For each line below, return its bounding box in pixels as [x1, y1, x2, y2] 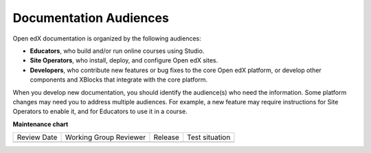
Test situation [186, 132, 231, 142]
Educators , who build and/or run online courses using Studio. [30, 47, 205, 55]
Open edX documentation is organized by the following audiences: [12, 34, 202, 43]
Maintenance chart [12, 120, 69, 128]
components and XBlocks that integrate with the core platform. [30, 75, 208, 84]
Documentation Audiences [12, 10, 170, 25]
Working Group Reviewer [65, 132, 146, 142]
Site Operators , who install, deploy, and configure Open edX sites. [30, 56, 218, 64]
